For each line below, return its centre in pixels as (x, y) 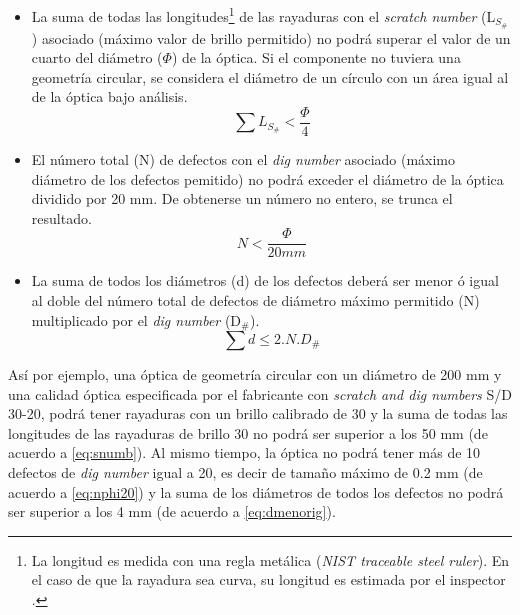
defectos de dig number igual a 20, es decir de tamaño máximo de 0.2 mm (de (245, 472)
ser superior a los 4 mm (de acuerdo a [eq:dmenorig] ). (172, 511)
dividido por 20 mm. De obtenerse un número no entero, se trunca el (242, 198)
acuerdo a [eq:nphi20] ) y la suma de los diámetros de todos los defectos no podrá (256, 491)
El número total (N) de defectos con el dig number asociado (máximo (243, 158)
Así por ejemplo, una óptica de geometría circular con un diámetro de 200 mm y (255, 374)
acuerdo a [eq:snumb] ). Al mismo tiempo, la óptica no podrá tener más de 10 (244, 452)
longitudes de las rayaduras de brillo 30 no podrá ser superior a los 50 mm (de (248, 432)
